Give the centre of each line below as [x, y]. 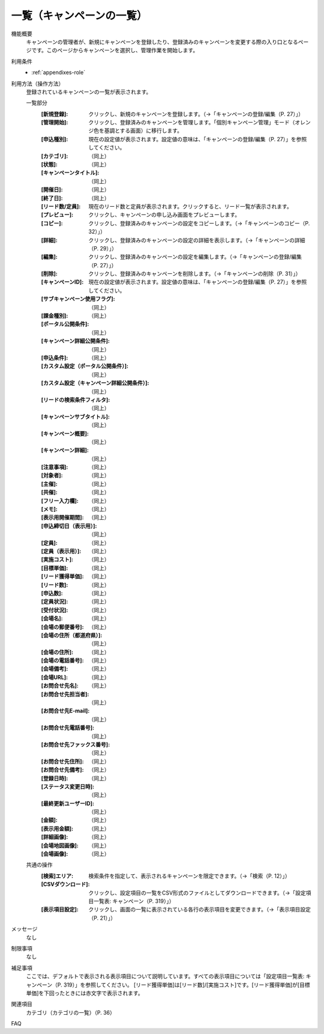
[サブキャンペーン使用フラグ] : [78, 299]
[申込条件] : [55, 358]
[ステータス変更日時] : [68, 786]
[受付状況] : [55, 610]
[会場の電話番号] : [62, 660]
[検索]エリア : [57, 876]
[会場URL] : [55, 677]
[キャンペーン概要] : [65, 433]
